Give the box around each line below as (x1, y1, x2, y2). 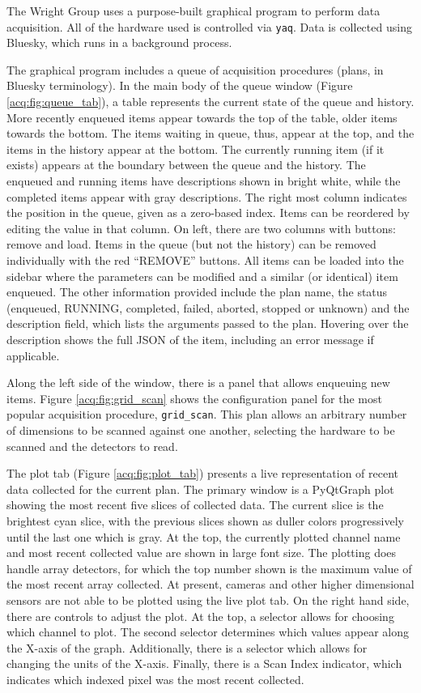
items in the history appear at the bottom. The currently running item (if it (6, 140, 385, 157)
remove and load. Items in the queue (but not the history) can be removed (6, 236, 376, 253)
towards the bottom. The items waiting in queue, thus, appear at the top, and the (6, 125, 415, 142)
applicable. (6, 346, 60, 364)
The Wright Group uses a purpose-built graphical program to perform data (6, 2, 381, 19)
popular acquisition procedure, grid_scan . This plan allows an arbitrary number (6, 406, 407, 423)
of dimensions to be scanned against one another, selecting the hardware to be (6, 421, 395, 438)
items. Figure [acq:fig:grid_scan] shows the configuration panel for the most (6, 389, 382, 406)
